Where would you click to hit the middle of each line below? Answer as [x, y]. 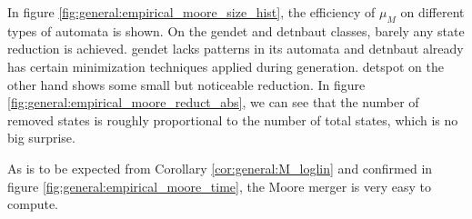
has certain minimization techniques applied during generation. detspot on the [226, 66]
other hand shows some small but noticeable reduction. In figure [186, 84]
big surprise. [41, 138]
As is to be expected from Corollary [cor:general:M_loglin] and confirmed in [220, 168]
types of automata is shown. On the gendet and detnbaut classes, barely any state [236, 30]
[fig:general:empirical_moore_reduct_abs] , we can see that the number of [213, 102]
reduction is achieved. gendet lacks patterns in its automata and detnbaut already [236, 49]
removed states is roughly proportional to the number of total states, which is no [233, 119]
